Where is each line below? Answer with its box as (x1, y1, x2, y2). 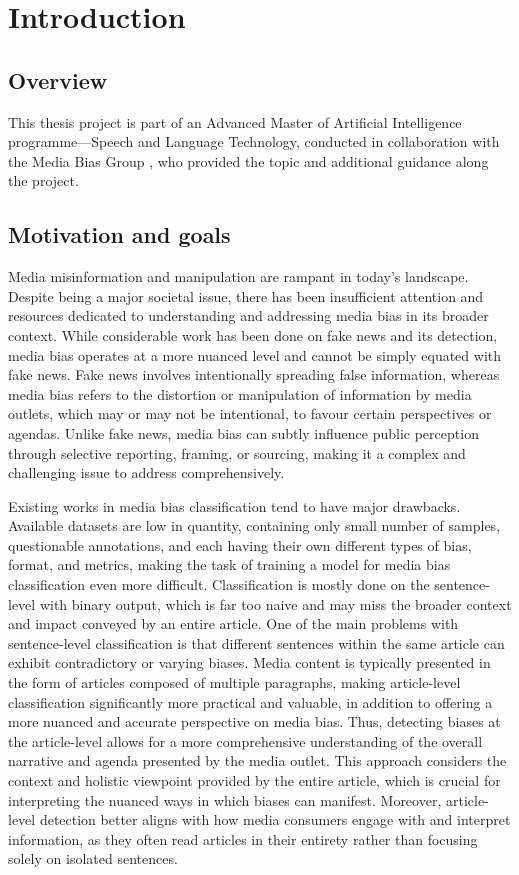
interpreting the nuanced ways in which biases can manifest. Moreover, (8, 789, 442, 810)
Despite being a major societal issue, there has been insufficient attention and (8, 285, 484, 306)
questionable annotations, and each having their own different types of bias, (8, 534, 472, 555)
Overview (8, 64, 108, 95)
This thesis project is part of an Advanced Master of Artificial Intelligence (8, 111, 462, 132)
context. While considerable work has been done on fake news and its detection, (8, 324, 498, 345)
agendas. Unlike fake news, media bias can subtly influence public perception (8, 422, 479, 443)
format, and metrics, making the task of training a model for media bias (8, 554, 451, 575)
